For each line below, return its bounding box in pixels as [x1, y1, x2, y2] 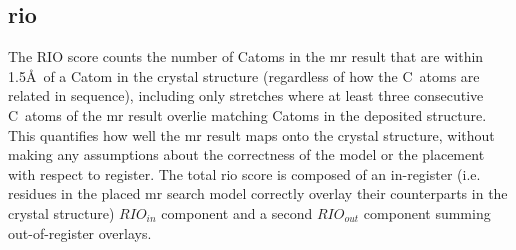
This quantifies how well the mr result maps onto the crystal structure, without [8, 124, 495, 145]
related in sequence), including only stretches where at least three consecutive [8, 85, 484, 106]
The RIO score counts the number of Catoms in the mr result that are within [8, 46, 484, 67]
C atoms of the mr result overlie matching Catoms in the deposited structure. [8, 104, 487, 125]
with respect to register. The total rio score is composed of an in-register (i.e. [8, 163, 481, 184]
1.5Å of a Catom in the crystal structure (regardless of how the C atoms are [8, 65, 480, 86]
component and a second [161, 202, 313, 223]
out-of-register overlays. [8, 222, 152, 243]
